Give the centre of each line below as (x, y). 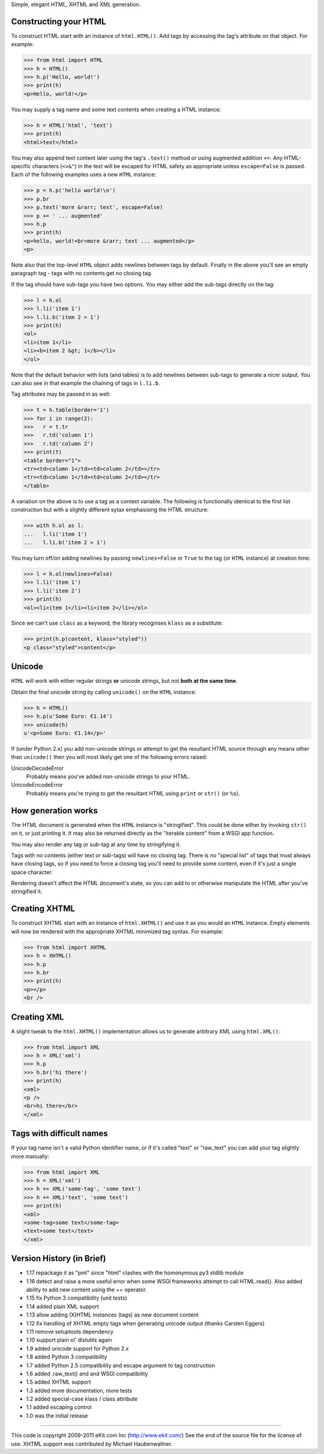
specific (21, 166)
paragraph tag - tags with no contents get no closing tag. (82, 273)
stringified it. (27, 891)
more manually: (30, 1156)
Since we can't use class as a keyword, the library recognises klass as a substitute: (117, 623)
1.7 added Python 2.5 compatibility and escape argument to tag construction (121, 1365)
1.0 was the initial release (57, 1416)
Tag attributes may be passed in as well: (61, 394)
